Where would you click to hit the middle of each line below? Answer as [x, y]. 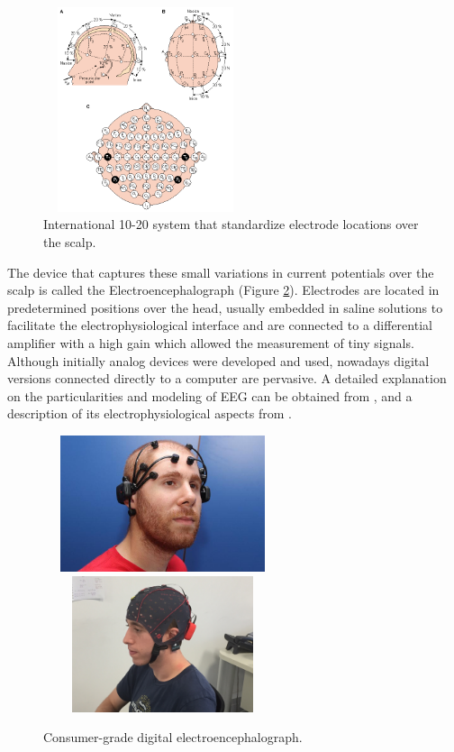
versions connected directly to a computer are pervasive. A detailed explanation [227, 378]
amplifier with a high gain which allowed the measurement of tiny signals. [211, 342]
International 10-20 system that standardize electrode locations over [231, 224]
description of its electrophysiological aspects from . [150, 413]
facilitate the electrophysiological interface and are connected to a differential [220, 325]
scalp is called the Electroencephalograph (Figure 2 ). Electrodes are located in [223, 290]
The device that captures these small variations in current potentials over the [221, 272]
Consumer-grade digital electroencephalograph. [173, 737]
